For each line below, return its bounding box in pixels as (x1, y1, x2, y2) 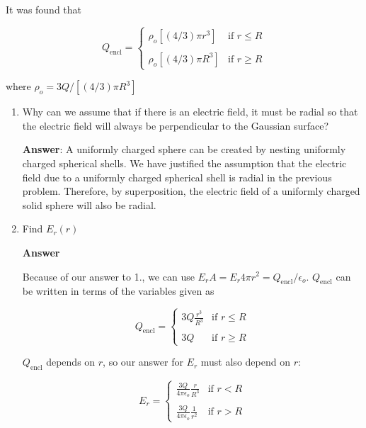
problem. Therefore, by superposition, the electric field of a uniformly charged (22, 184, 360, 198)
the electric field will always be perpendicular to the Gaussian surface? (22, 118, 329, 133)
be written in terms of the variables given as (22, 283, 215, 298)
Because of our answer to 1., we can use (22, 269, 195, 283)
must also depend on (200, 354, 290, 369)
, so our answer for (103, 354, 183, 369)
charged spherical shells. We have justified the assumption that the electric (22, 155, 347, 170)
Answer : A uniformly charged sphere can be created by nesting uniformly (22, 142, 346, 157)
